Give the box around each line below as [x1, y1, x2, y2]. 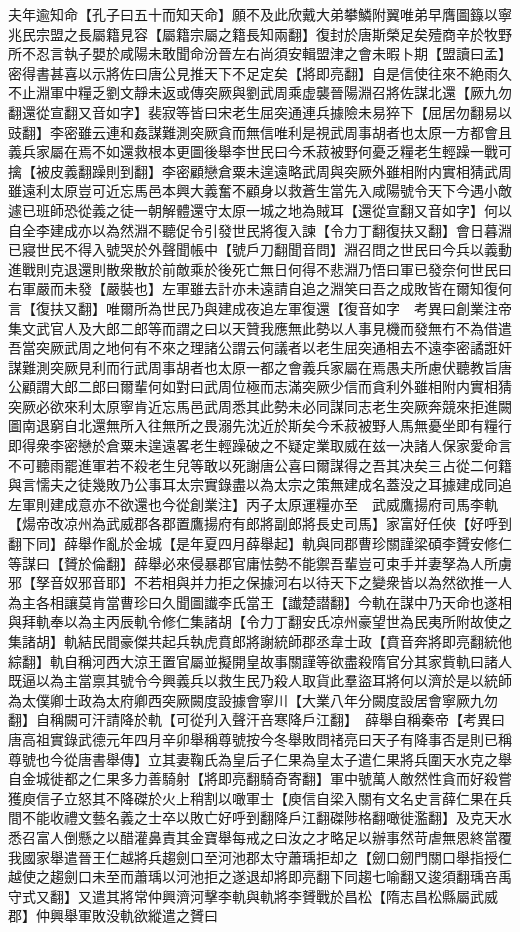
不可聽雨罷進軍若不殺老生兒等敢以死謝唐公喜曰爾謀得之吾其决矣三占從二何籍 [8, 454, 512, 475]
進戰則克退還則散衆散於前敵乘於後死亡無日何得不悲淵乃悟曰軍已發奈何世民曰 [8, 258, 512, 279]
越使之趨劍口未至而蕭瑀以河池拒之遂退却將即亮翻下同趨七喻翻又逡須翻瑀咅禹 [8, 866, 512, 887]
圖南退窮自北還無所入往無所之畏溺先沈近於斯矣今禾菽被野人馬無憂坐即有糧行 [8, 415, 512, 436]
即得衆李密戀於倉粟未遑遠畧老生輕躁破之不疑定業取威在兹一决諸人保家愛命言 [8, 435, 512, 456]
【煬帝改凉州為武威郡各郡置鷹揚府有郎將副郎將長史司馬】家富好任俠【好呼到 [8, 513, 512, 534]
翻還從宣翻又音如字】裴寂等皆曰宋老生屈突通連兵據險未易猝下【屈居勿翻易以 [8, 101, 512, 122]
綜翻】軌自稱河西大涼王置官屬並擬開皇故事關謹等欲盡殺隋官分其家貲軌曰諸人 [8, 650, 512, 671]
